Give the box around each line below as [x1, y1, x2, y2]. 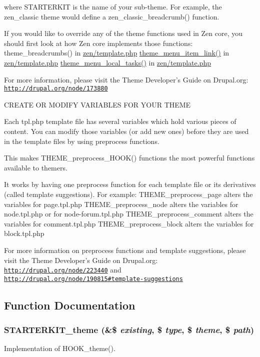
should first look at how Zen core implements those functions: [4, 37, 193, 48]
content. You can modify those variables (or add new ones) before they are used [4, 126, 249, 136]
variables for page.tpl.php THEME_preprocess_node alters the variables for [4, 198, 238, 209]
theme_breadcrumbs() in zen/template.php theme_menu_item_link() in [4, 47, 229, 58]
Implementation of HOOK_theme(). [4, 343, 115, 353]
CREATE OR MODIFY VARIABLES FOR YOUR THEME [4, 99, 191, 109]
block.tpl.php [4, 228, 44, 238]
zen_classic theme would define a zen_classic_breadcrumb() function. [4, 11, 219, 21]
